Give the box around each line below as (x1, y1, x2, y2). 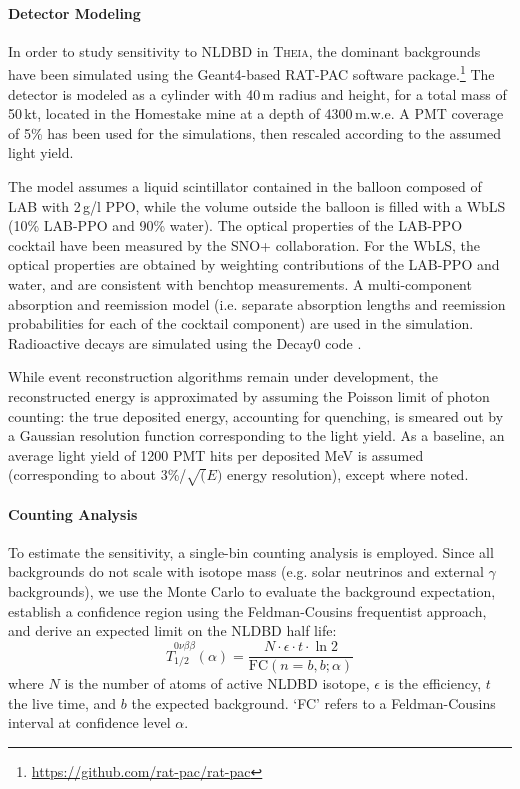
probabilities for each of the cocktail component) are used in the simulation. (8, 313, 474, 334)
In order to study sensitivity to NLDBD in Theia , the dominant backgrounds (8, 40, 481, 61)
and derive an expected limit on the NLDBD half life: (8, 620, 337, 641)
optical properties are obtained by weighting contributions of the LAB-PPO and (8, 254, 500, 275)
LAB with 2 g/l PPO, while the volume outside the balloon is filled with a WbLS (8, 195, 506, 216)
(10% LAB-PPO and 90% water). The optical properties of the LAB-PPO (8, 215, 463, 236)
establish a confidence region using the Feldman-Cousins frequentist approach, (8, 600, 487, 621)
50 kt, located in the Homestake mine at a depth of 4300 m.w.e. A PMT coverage (8, 103, 504, 124)
